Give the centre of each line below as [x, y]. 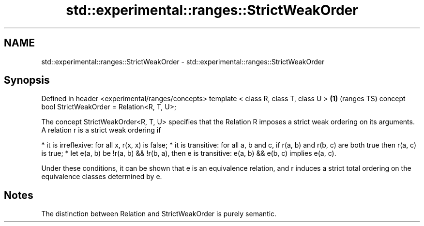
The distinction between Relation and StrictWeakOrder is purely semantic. [159, 214]
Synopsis [27, 80]
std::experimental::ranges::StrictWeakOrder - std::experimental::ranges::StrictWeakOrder [183, 61]
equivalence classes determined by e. [102, 177]
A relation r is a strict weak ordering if [101, 130]
